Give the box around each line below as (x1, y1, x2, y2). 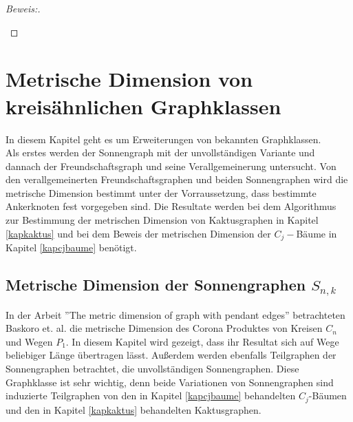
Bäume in (296, 226, 337, 240)
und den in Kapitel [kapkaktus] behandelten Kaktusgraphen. (6, 402, 261, 416)
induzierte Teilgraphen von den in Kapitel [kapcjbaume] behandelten (6, 388, 296, 403)
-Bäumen (308, 388, 347, 403)
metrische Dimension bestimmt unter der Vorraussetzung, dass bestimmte (6, 185, 317, 200)
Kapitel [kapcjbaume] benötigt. (6, 240, 137, 255)
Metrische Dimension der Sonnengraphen (6, 274, 306, 295)
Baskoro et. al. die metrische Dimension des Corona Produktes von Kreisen (6, 321, 323, 335)
